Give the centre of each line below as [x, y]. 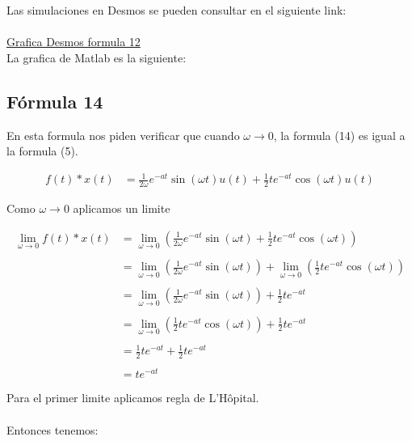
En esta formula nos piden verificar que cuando [123, 135]
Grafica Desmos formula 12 [74, 42]
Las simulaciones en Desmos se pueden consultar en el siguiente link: [177, 10]
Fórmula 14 [55, 101]
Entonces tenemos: [53, 429]
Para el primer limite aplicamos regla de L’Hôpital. [133, 398]
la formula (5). [42, 151]
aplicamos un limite [122, 208]
